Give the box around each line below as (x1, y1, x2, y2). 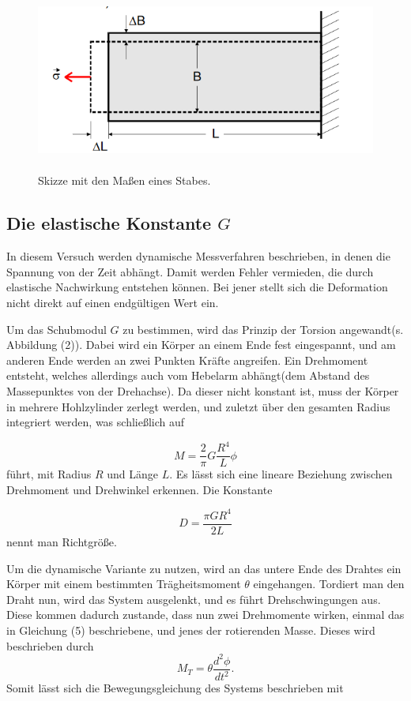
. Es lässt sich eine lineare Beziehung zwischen (169, 466, 393, 482)
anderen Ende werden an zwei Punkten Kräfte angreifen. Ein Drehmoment (6, 351, 368, 368)
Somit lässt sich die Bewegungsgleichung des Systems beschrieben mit (6, 680, 344, 696)
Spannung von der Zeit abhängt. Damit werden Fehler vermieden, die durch (6, 263, 374, 279)
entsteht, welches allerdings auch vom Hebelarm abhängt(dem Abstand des (6, 367, 370, 384)
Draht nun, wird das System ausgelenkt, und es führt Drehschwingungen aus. (6, 590, 381, 607)
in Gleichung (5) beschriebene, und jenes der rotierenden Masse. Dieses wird (6, 621, 375, 638)
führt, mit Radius (6, 466, 92, 482)
